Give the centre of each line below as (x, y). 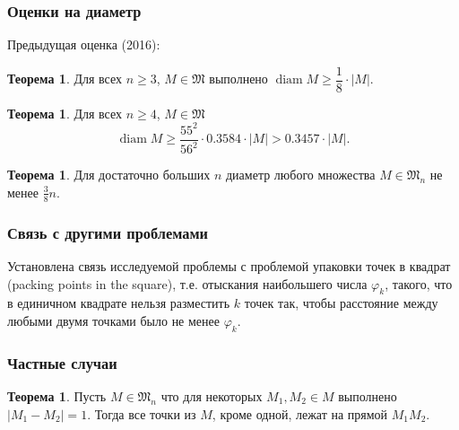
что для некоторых (212, 396)
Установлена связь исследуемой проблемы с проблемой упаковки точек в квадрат (229, 266)
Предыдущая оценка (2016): (84, 44)
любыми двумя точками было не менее (113, 320)
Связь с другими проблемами (108, 232)
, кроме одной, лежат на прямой (300, 413)
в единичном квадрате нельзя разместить (119, 303)
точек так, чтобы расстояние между (341, 303)
